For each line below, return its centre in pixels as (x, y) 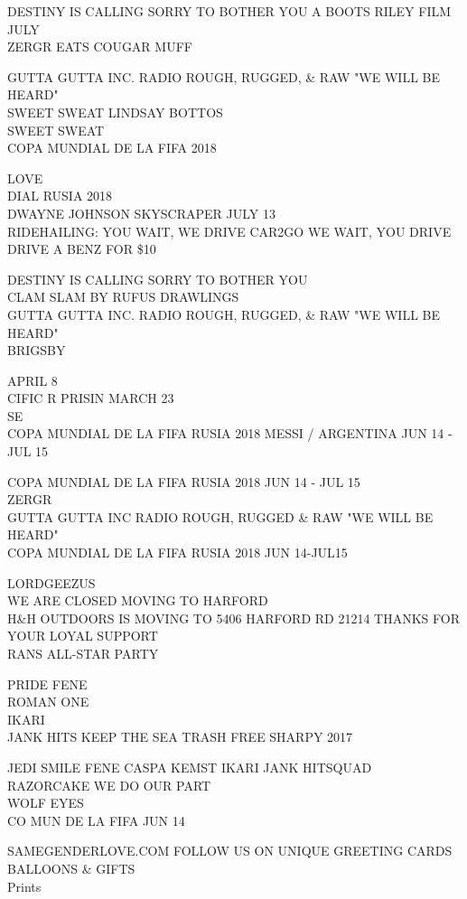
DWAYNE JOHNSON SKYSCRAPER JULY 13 (141, 213)
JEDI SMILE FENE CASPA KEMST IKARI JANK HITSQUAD (190, 767)
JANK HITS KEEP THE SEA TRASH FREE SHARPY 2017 (180, 737)
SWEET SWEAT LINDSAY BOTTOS (115, 112)
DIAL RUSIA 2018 (60, 196)
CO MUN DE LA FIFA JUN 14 (96, 820)
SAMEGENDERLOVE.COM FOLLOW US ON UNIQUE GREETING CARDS (230, 851)
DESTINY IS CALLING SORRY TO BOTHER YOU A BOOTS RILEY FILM (229, 11)
